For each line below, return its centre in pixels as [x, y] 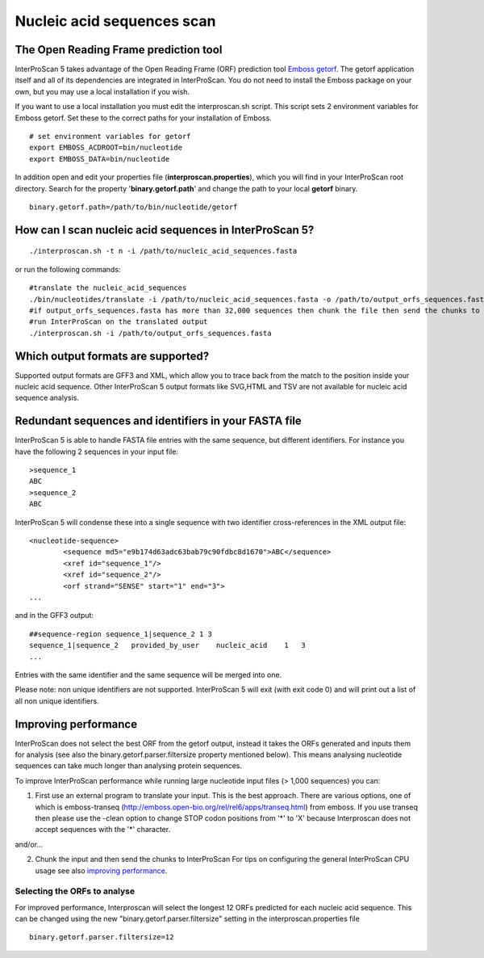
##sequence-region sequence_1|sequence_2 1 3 [121, 634]
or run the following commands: [68, 269]
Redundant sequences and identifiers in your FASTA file [158, 421]
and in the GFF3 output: [54, 616]
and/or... [29, 844]
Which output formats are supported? [112, 356]
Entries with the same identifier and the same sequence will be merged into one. [148, 674]
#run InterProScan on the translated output [119, 322]
